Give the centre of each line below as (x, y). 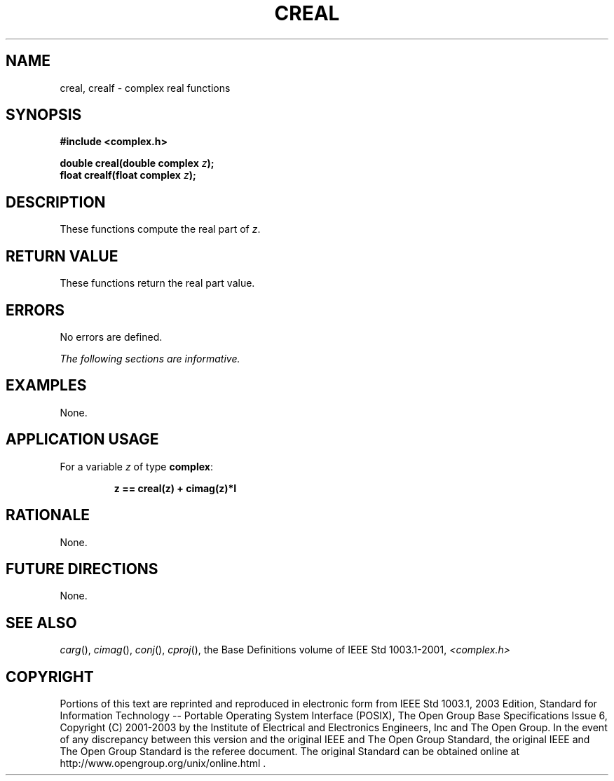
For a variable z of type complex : (136, 466)
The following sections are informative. (150, 358)
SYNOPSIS (44, 115)
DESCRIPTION (56, 202)
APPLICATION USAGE (82, 440)
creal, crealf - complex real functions (145, 88)
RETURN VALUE (62, 256)
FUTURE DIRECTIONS (82, 569)
